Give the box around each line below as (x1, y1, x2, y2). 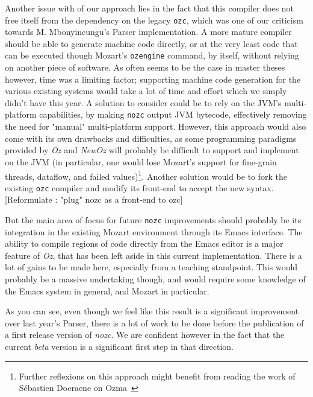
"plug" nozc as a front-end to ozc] (60, 193, 183, 206)
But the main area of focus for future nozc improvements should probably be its (5, 214, 302, 226)
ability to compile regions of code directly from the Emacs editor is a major (5, 237, 284, 250)
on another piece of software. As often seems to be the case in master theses (5, 61, 285, 74)
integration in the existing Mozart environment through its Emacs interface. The (5, 225, 303, 238)
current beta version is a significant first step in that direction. (5, 340, 234, 352)
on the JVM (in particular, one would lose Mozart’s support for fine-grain (5, 155, 277, 168)
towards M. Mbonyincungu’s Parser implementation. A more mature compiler (5, 25, 292, 38)
